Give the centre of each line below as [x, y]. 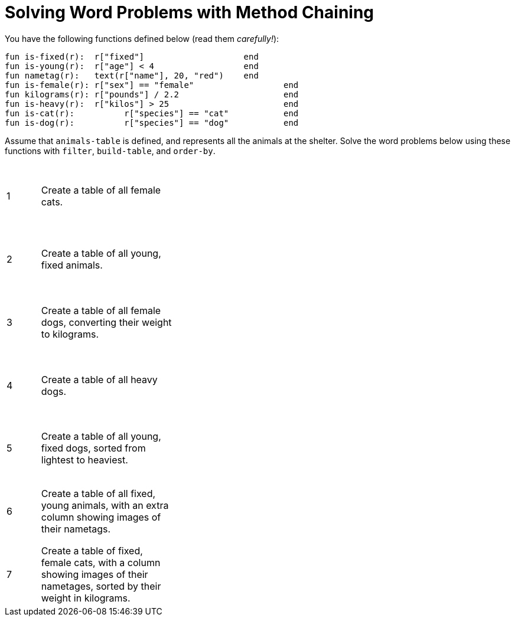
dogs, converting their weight [106, 322]
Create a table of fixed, [92, 551]
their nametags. [76, 529]
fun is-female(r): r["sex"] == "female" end [152, 85]
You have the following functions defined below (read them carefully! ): [142, 38]
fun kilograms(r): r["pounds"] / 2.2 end [152, 94]
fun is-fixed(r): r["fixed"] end [132, 56]
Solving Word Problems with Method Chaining [190, 12]
